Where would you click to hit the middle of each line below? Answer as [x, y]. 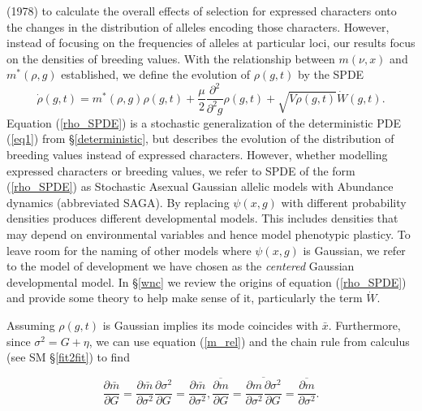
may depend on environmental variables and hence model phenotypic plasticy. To [209, 234]
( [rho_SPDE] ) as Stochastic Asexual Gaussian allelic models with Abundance [200, 186]
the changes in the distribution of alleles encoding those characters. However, [198, 26]
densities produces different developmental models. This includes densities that [202, 218]
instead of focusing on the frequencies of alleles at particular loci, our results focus [211, 43]
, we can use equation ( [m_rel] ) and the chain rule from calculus [249, 341]
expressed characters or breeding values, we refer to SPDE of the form [181, 170]
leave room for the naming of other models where [129, 250]
